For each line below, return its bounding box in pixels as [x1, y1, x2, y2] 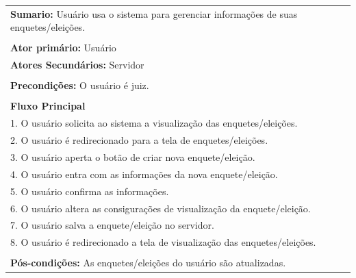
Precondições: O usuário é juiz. [10, 78, 149, 92]
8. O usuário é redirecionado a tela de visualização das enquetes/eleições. [10, 235, 316, 249]
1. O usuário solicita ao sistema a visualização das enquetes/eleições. [10, 116, 298, 130]
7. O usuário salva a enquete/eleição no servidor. [10, 218, 214, 232]
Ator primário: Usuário [10, 40, 116, 55]
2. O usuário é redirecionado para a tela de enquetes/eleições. [10, 133, 268, 147]
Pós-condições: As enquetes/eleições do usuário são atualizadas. [10, 255, 286, 270]
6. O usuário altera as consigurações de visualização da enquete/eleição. [10, 201, 311, 215]
